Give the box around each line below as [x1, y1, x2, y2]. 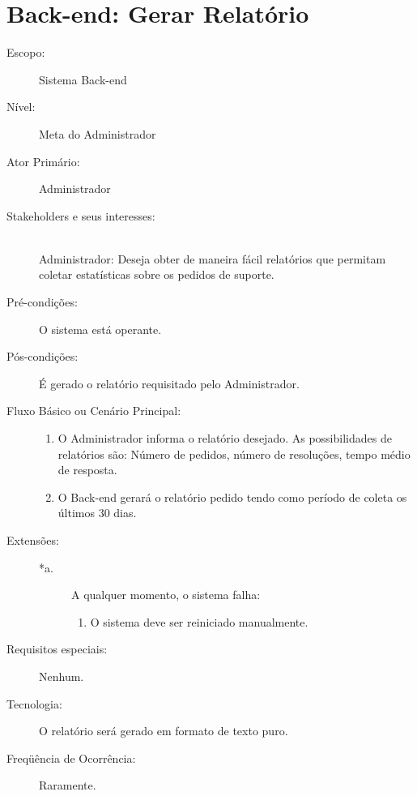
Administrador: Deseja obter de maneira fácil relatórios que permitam [39, 250, 386, 267]
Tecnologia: [6, 695, 62, 712]
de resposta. [57, 461, 117, 478]
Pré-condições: [6, 293, 78, 310]
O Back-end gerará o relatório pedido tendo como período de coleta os [57, 488, 407, 505]
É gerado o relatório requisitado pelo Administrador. [39, 374, 300, 392]
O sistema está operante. [39, 320, 162, 337]
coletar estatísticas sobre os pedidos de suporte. [39, 266, 274, 283]
